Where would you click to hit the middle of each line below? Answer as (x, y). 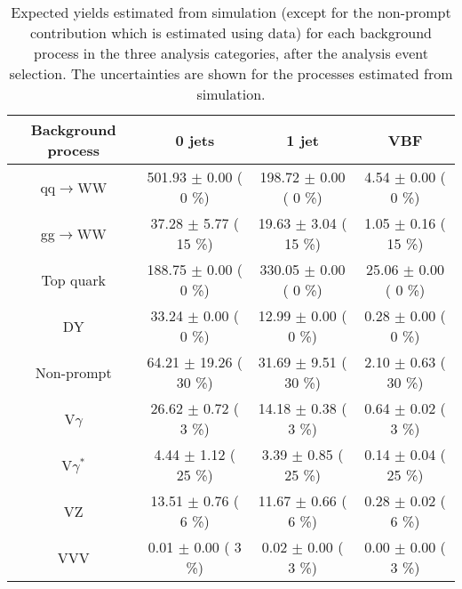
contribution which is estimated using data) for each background (231, 32)
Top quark (73, 279)
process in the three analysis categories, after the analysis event (231, 53)
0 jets (195, 140)
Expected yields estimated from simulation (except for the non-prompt (231, 12)
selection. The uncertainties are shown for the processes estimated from (231, 73)
